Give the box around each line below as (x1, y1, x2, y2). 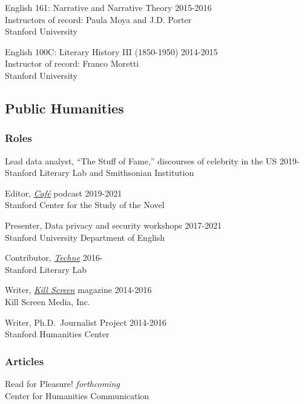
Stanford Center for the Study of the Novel (5, 198, 165, 211)
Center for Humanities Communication (5, 389, 150, 402)
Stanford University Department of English (5, 231, 165, 243)
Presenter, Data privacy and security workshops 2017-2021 (5, 218, 222, 231)
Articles (5, 353, 44, 368)
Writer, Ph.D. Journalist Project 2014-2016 (5, 315, 167, 328)
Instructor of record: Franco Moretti (5, 57, 139, 70)
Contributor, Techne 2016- (5, 251, 103, 264)
